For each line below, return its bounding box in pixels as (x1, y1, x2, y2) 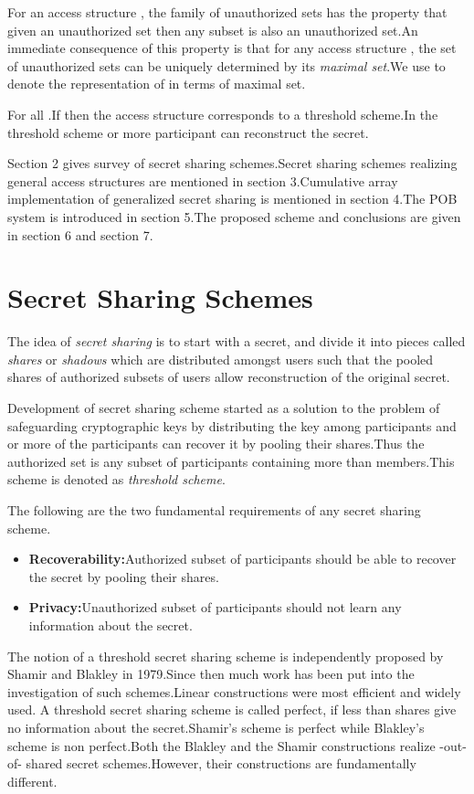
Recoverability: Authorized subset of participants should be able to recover (28, 549, 457, 568)
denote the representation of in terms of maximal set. (7, 74, 306, 93)
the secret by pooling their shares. (28, 566, 219, 586)
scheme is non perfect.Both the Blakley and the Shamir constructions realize (7, 736, 436, 755)
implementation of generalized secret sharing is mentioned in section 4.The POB (7, 189, 458, 208)
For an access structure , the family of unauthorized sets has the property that (7, 3, 448, 21)
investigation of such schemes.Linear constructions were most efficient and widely (7, 682, 461, 701)
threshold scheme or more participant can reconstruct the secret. (7, 122, 369, 142)
